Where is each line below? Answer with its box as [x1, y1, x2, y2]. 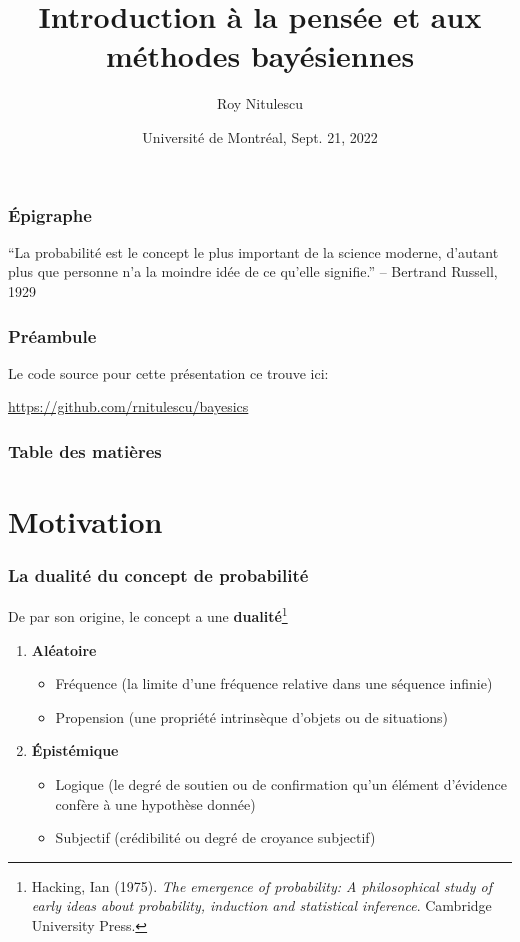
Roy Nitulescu [216, 93, 304, 114]
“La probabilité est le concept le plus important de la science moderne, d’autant [8, 241, 499, 262]
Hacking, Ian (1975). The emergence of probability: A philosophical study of [31, 875, 493, 896]
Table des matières [8, 438, 162, 463]
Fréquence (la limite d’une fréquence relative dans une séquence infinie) [55, 673, 493, 694]
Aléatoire [31, 639, 97, 660]
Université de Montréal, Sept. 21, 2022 [142, 126, 378, 147]
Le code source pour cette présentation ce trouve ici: [8, 362, 329, 383]
